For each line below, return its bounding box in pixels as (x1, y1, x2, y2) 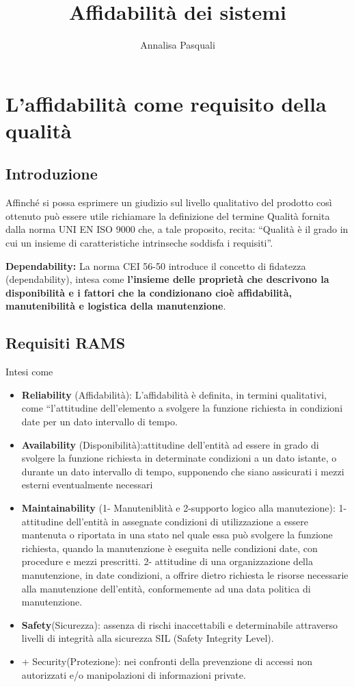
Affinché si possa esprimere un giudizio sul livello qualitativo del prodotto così (5, 195, 332, 210)
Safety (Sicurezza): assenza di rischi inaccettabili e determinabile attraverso (21, 617, 338, 632)
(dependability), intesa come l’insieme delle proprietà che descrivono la (5, 272, 329, 286)
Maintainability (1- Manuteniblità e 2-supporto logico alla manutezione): (21, 501, 336, 514)
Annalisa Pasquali (140, 38, 215, 52)
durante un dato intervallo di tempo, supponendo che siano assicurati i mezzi (21, 464, 344, 478)
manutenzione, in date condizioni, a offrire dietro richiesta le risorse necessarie (21, 567, 349, 582)
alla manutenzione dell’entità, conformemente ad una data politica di (21, 581, 311, 595)
